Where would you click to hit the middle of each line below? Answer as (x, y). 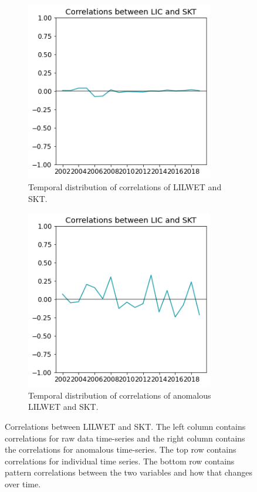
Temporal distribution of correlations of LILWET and (125, 187)
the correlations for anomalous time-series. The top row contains (121, 449)
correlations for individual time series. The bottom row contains (120, 461)
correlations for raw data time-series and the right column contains (125, 438)
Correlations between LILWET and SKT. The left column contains (125, 426)
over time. (23, 483)
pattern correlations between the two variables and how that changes (128, 472)
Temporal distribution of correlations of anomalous (120, 395)
